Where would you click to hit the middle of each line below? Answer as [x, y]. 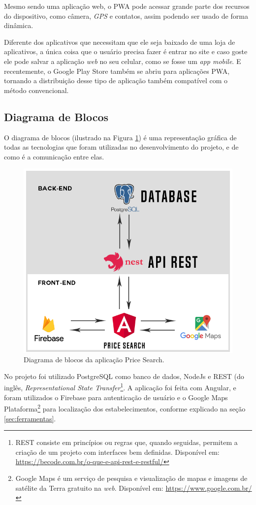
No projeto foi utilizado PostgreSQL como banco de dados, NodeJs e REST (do [124, 376]
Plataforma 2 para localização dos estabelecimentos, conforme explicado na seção [125, 408]
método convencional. [36, 90]
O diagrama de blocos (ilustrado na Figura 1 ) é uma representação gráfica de [120, 137]
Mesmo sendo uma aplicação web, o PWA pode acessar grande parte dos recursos [127, 6]
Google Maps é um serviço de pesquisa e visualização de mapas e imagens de [131, 478]
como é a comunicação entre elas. [54, 156]
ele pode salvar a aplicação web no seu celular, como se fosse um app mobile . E [123, 61]
